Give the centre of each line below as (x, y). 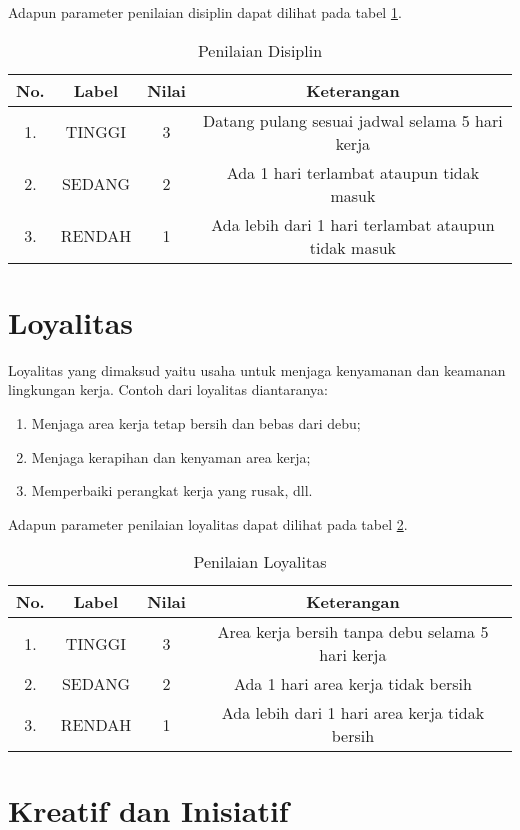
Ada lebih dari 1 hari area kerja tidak (353, 713)
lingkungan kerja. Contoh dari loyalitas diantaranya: (168, 389)
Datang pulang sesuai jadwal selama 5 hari (353, 120)
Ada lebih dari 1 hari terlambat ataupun (353, 224)
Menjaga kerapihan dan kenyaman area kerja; (171, 456)
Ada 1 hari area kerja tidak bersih (352, 684)
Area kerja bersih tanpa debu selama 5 (353, 632)
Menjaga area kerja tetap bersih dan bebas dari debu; (196, 422)
